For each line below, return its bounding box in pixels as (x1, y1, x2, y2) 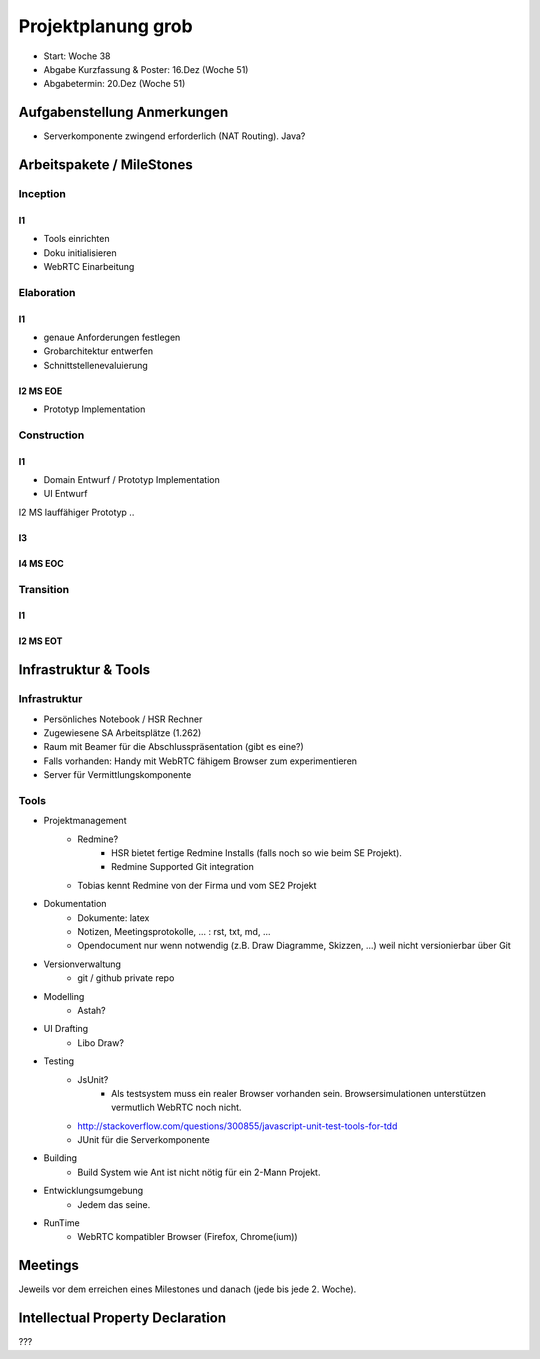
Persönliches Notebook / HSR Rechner (43, 713, 203, 725)
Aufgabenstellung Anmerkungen (18, 104, 229, 121)
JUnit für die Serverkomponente (77, 1134, 210, 1146)
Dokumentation (43, 898, 107, 910)
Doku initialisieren (43, 246, 117, 259)
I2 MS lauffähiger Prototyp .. (18, 506, 135, 518)
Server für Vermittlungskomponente (43, 769, 192, 781)
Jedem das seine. (77, 1198, 151, 1210)
